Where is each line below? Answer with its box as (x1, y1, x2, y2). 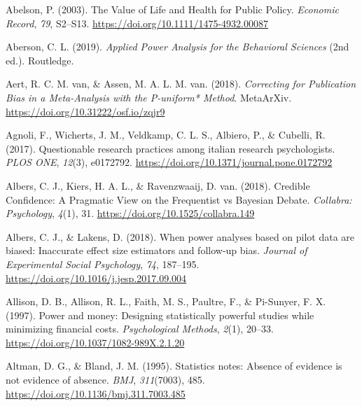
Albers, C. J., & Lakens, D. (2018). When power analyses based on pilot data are (6, 229, 355, 244)
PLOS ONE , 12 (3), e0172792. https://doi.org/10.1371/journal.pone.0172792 (6, 155, 333, 169)
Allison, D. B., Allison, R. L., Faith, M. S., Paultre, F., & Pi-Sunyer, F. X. (6, 294, 326, 309)
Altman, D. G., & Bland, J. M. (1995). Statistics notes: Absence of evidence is (6, 358, 342, 373)
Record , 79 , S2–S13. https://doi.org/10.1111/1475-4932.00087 (6, 15, 268, 30)
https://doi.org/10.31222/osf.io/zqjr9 (6, 104, 165, 118)
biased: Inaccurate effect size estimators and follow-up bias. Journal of (6, 243, 307, 258)
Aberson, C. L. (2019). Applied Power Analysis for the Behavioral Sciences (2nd (6, 39, 349, 54)
